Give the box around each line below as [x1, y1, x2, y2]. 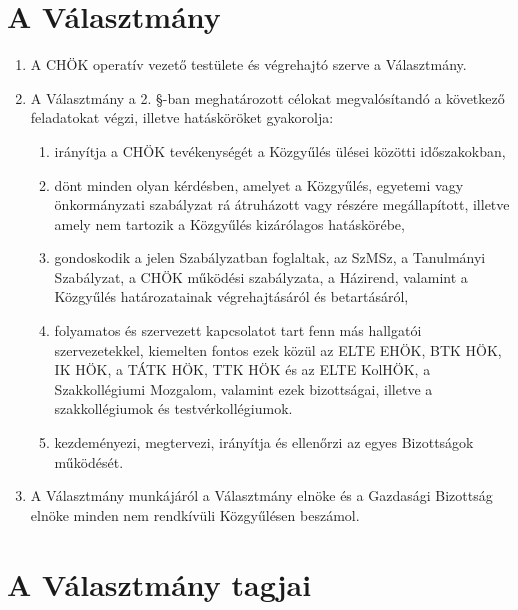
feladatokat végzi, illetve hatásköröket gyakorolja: [30, 107, 334, 128]
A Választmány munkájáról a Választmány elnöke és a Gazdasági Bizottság [30, 485, 493, 506]
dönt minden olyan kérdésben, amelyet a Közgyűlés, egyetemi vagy [54, 174, 464, 195]
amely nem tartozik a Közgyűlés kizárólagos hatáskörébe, [54, 213, 405, 234]
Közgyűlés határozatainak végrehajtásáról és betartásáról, [54, 286, 409, 307]
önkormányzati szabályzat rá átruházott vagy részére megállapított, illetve [54, 194, 510, 215]
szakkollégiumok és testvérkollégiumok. [54, 398, 293, 419]
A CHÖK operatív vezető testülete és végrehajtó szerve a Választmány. [30, 54, 467, 75]
